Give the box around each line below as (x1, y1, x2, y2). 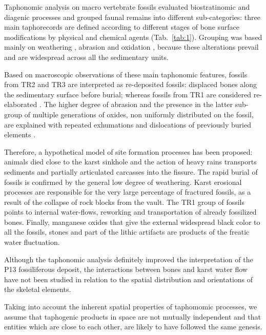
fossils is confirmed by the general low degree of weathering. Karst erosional (4, 176, 242, 187)
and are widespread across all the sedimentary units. (4, 51, 169, 62)
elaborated (4, 99, 37, 110)
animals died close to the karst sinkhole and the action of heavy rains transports (4, 156, 257, 167)
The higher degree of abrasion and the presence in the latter (44, 99, 233, 110)
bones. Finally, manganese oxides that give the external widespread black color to (4, 216, 260, 227)
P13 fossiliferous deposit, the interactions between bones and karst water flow (4, 264, 248, 275)
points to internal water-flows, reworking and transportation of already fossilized (4, 206, 257, 217)
